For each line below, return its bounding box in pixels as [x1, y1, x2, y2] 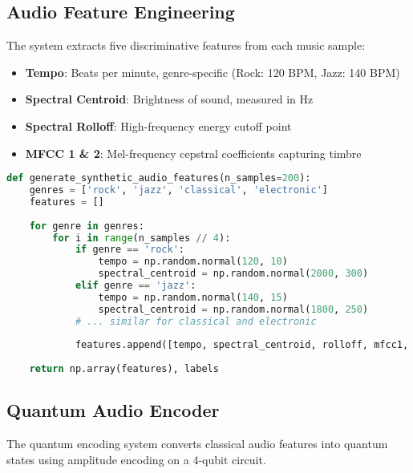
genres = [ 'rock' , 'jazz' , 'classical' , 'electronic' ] [29, 184, 328, 196]
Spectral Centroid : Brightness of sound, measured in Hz [25, 91, 314, 107]
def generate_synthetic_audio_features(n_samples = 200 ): [6, 172, 311, 184]
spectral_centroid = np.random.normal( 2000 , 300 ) [98, 268, 369, 280]
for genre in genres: [29, 220, 144, 232]
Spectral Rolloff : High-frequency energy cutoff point [25, 117, 292, 134]
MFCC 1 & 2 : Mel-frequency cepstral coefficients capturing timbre [25, 144, 362, 161]
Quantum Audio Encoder [6, 398, 220, 422]
